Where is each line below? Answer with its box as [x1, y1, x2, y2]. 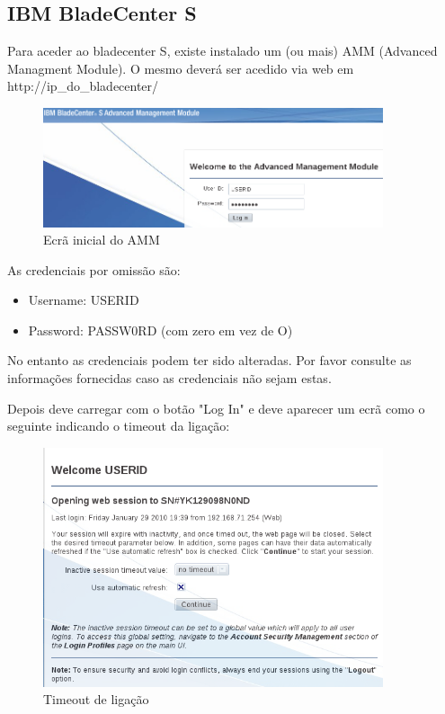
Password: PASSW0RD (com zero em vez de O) [28, 320, 293, 339]
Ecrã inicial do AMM [43, 230, 160, 249]
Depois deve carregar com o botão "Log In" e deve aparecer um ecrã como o [7, 398, 425, 417]
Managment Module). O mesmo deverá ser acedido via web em [7, 58, 354, 77]
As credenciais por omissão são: [7, 260, 181, 279]
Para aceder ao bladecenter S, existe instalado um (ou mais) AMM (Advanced [7, 41, 438, 60]
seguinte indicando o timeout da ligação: [7, 416, 230, 435]
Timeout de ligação [43, 690, 149, 709]
